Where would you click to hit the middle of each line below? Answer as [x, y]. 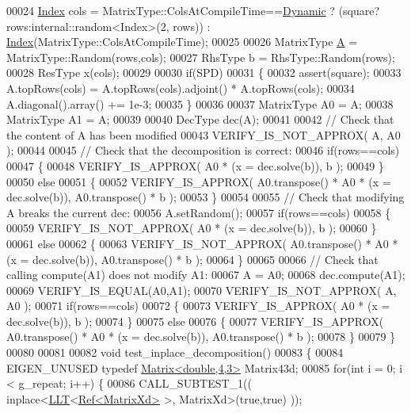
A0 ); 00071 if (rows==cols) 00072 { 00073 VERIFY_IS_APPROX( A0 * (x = [198, 306]
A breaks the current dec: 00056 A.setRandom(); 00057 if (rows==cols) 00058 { [199, 212]
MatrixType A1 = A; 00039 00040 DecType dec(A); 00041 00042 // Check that [200, 119]
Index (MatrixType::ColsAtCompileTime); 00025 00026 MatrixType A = [182, 42]
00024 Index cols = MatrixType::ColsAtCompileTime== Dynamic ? [171, 10]
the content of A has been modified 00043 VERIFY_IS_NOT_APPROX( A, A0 [204, 134]
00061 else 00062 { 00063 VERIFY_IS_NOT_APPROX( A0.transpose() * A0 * [202, 243]
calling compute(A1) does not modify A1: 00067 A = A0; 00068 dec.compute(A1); [206, 275]
